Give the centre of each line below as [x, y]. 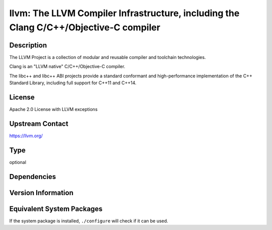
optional [18, 162]
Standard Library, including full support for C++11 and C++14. [73, 83]
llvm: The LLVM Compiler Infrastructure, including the [124, 13]
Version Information [41, 192]
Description [28, 45]
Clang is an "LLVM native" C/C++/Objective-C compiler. [67, 67]
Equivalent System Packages [56, 209]
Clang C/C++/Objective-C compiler [85, 27]
